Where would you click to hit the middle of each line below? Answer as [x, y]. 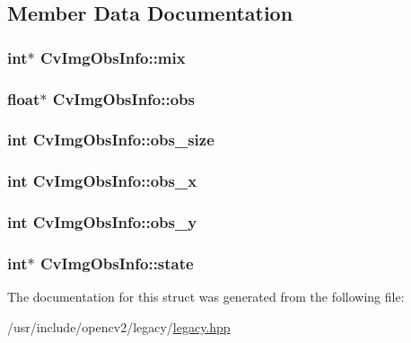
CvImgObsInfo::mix [113, 57]
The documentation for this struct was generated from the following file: [206, 297]
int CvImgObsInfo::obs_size [111, 140]
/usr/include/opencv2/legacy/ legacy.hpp [119, 326]
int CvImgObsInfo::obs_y [102, 222]
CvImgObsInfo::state [117, 263]
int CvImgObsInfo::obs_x [102, 181]
